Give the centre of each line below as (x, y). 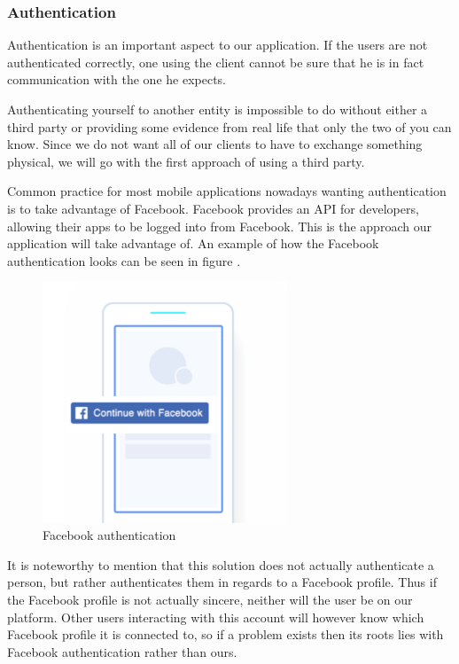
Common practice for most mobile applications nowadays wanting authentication (227, 191)
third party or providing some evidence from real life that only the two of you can (229, 126)
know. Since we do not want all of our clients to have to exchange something (215, 144)
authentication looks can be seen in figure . (124, 260)
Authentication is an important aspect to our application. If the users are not (218, 45)
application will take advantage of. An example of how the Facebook (193, 243)
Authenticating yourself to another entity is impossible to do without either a (218, 109)
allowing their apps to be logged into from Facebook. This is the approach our (219, 226)
